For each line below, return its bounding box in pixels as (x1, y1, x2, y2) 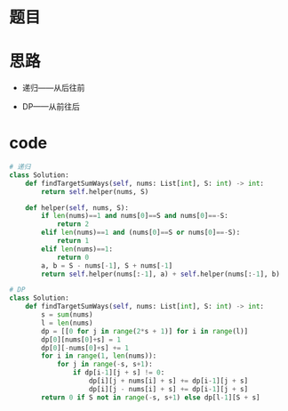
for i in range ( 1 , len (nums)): (41, 351, 157, 360)
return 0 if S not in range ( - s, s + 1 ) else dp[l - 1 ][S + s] (41, 392, 260, 402)
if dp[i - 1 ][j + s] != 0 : (72, 368, 165, 377)
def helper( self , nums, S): (25, 203, 129, 213)
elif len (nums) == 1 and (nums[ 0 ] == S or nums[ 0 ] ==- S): (41, 228, 241, 238)
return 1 (56, 237, 90, 246)
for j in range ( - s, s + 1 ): (56, 360, 153, 369)
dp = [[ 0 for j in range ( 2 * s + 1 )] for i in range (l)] (41, 326, 249, 335)
